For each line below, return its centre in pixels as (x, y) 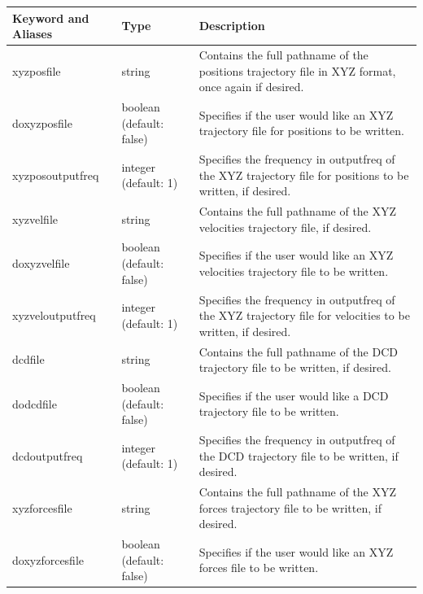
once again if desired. (251, 87)
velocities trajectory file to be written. (294, 271)
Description (232, 26)
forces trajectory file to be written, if (290, 507)
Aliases (33, 34)
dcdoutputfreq (48, 455)
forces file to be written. (259, 568)
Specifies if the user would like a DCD (294, 395)
